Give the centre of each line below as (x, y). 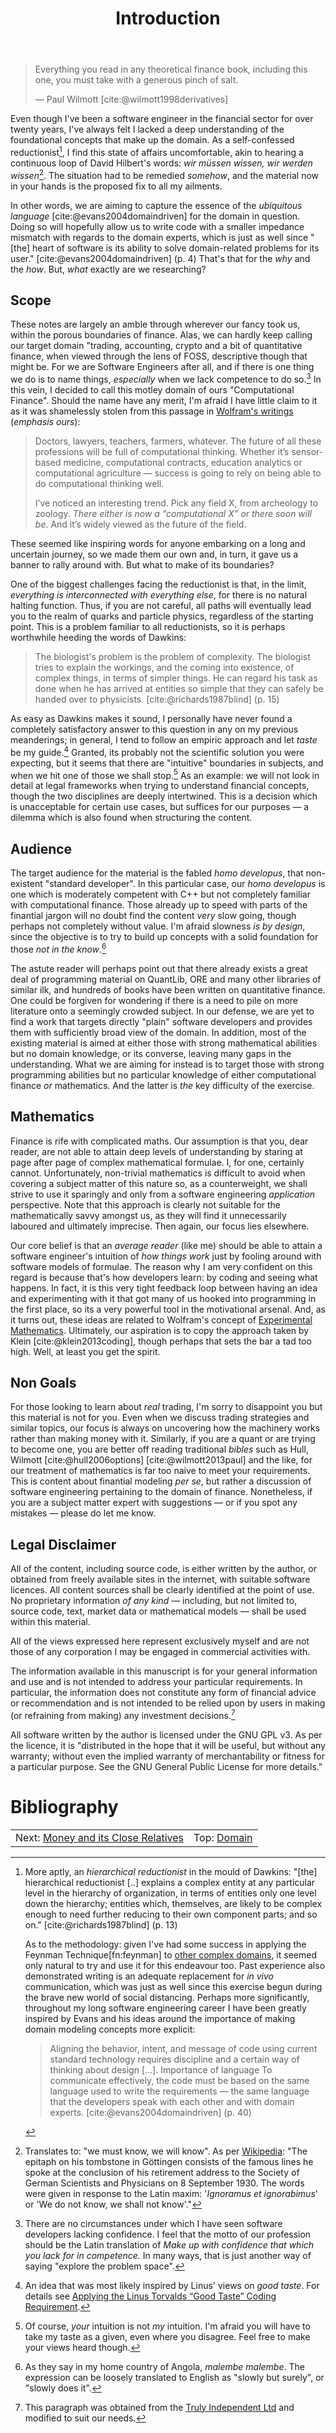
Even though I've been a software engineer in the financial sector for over (162, 119)
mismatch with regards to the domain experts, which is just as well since (159, 237)
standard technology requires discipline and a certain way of (174, 2059)
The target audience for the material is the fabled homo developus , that (157, 873)
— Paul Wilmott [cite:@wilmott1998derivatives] (131, 99)
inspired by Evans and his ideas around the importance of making (160, 2018)
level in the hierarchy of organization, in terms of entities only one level (170, 1893)
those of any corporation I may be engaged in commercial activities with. (160, 1652)
